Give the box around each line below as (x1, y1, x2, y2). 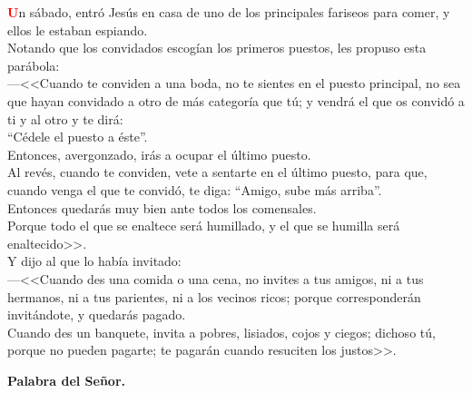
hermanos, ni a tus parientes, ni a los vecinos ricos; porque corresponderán (7, 287, 421, 306)
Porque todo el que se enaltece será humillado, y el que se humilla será (7, 216, 400, 235)
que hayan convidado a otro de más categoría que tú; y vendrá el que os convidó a (7, 91, 465, 110)
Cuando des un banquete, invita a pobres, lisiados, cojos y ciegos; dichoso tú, (7, 322, 436, 341)
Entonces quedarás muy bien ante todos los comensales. (7, 198, 317, 217)
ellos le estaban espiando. (7, 20, 148, 39)
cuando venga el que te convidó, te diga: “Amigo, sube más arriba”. (7, 180, 382, 199)
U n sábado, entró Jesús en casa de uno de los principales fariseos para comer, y (7, 3, 450, 21)
